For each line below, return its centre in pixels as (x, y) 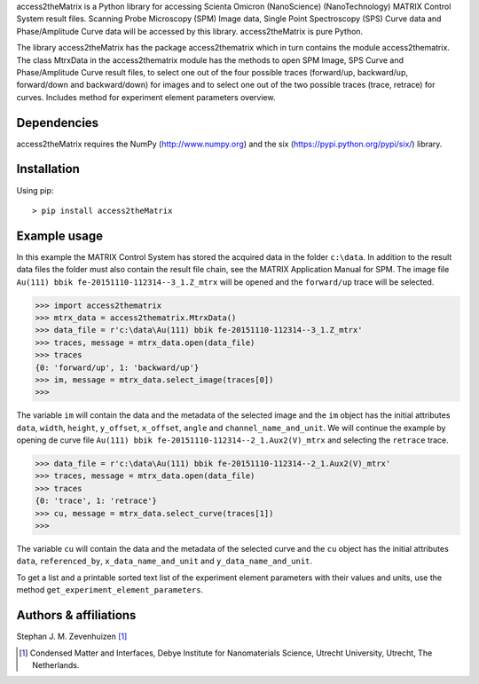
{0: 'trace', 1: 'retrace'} (96, 501)
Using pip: (35, 190)
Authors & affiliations (76, 615)
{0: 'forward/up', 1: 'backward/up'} (117, 367)
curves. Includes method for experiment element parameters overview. (146, 97)
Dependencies (58, 123)
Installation (48, 169)
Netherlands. (56, 664)
